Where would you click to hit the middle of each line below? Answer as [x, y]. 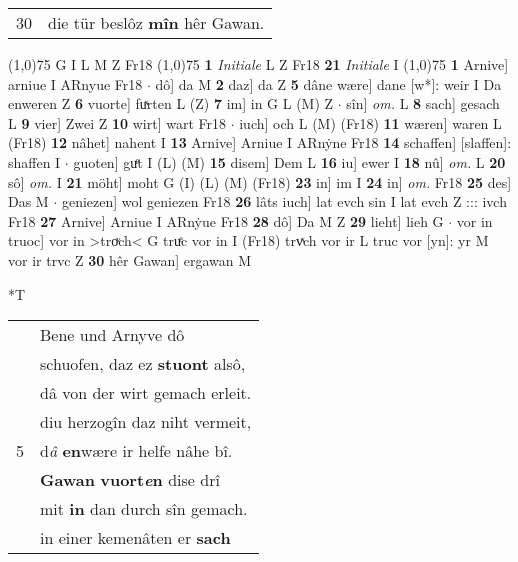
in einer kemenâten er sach [135, 538]
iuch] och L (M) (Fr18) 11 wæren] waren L [370, 122]
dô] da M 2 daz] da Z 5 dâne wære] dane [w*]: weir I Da [328, 83]
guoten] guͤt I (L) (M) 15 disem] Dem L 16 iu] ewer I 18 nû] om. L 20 [289, 161]
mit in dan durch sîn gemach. [144, 509]
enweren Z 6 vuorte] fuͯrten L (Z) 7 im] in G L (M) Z [171, 103]
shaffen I [34, 161]
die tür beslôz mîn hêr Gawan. [156, 22]
